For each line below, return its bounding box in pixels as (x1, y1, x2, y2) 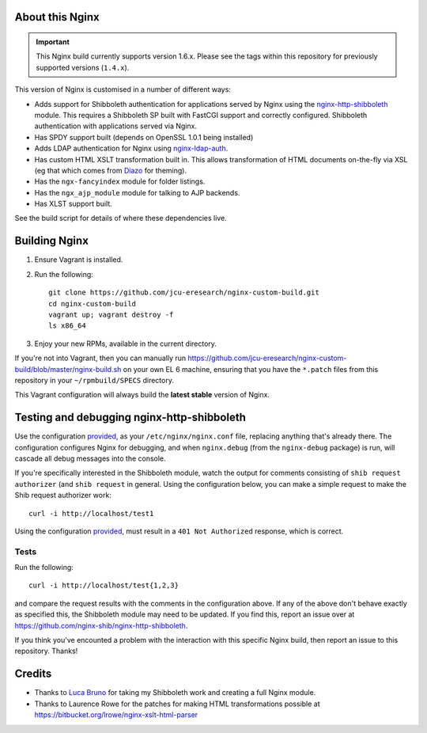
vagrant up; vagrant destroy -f (48, 310, 174, 319)
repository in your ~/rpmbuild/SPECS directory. (14, 375, 174, 385)
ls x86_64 (48, 321, 86, 330)
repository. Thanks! (14, 646, 78, 656)
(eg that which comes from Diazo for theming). (34, 165, 187, 175)
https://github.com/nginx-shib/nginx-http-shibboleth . (14, 621, 188, 630)
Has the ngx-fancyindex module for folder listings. (34, 177, 206, 186)
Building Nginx (14, 234, 89, 248)
